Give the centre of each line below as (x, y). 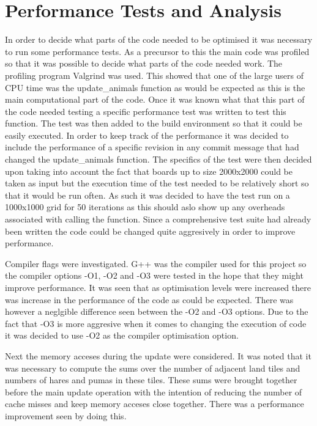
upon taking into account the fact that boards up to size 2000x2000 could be (149, 171)
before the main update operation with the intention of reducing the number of (154, 391)
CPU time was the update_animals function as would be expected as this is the (155, 87)
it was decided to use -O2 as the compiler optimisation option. (122, 335)
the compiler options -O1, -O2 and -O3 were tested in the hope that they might (154, 275)
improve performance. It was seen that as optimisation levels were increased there (158, 287)
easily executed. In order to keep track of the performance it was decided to (147, 135)
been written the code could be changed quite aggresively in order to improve (150, 231)
